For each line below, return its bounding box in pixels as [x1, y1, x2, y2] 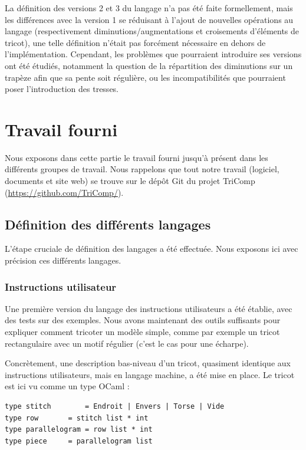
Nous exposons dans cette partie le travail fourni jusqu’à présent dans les [5, 151, 268, 163]
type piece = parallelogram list [5, 436, 153, 445]
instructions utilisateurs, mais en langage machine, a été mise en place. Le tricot [5, 368, 295, 380]
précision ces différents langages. [5, 254, 121, 267]
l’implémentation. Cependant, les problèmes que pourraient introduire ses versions [5, 48, 302, 60]
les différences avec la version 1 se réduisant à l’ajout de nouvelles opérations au [5, 13, 294, 25]
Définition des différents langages [5, 215, 211, 233]
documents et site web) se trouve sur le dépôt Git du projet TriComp [5, 175, 255, 187]
